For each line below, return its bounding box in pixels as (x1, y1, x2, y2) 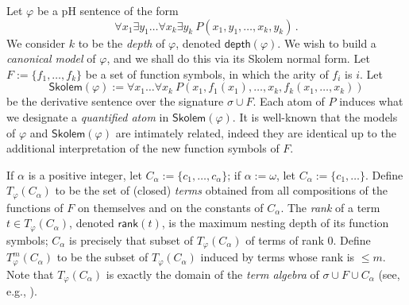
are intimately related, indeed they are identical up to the (115, 124, 396, 141)
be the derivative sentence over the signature (6, 93, 224, 110)
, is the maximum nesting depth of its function (161, 214, 389, 231)
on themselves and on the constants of (78, 199, 264, 215)
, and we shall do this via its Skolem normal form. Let (106, 50, 370, 67)
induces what (339, 93, 403, 110)
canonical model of (6, 50, 96, 67)
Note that (6, 265, 54, 282)
